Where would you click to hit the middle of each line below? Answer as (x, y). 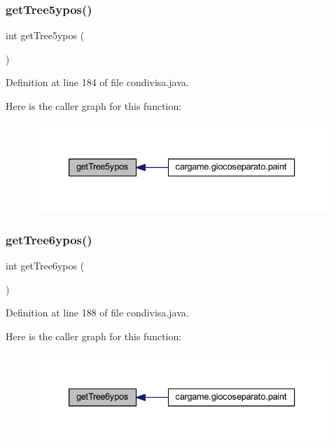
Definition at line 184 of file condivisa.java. (97, 82)
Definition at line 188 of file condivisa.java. (97, 313)
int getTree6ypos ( (45, 266)
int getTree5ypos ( (45, 35)
